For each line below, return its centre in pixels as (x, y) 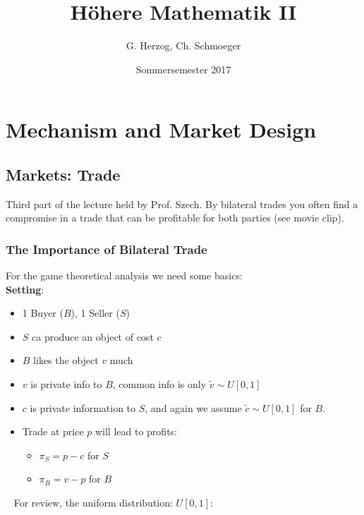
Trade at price (53, 431)
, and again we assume (193, 407)
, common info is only (159, 384)
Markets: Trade (63, 174)
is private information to (83, 407)
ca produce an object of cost (93, 336)
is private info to (66, 384)
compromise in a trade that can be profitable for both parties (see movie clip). (175, 218)
